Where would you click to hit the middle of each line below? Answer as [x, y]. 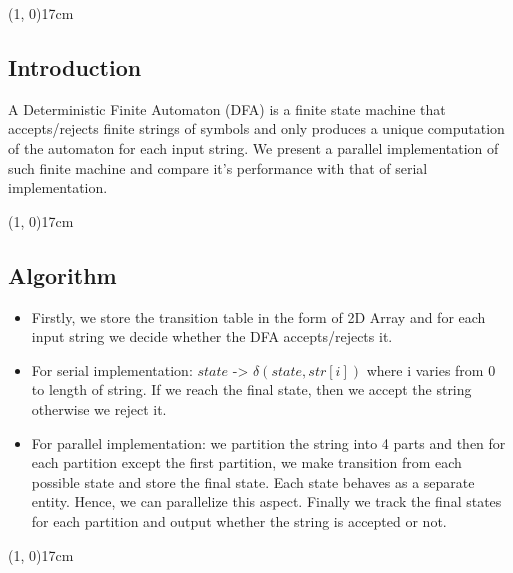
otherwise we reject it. [99, 408]
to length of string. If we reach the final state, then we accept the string [251, 389]
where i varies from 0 [431, 369]
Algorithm [62, 274]
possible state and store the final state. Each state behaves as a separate [253, 481]
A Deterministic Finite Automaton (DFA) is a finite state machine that [227, 108]
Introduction [75, 66]
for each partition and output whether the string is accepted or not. [239, 520]
